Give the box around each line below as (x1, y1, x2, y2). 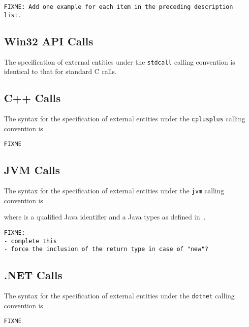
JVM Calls (4, 162, 60, 178)
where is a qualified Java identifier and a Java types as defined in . (4, 212, 206, 222)
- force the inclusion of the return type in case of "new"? (4, 246, 209, 253)
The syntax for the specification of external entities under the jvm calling (4, 185, 224, 196)
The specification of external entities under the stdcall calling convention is (4, 56, 235, 67)
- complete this (4, 237, 57, 245)
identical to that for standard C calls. (4, 66, 117, 76)
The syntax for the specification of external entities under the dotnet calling (4, 291, 235, 301)
